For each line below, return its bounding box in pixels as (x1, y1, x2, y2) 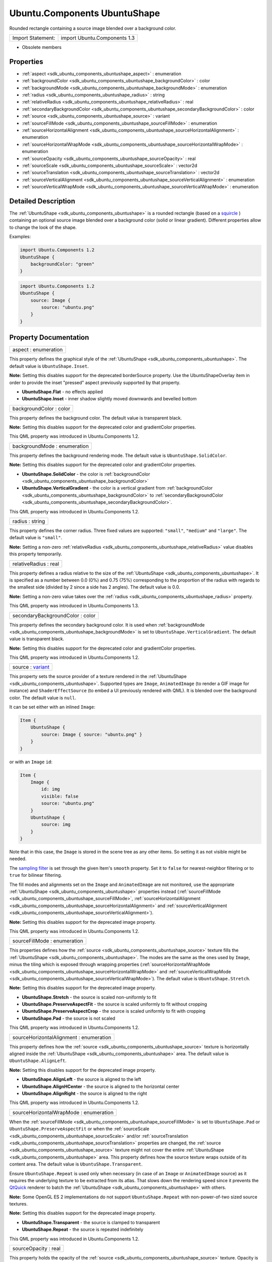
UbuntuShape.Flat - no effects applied (22, 389, 103, 395)
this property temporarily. (9, 551, 62, 557)
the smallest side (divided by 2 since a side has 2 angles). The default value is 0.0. (9, 584, 181, 590)
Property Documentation (9, 333, 89, 342)
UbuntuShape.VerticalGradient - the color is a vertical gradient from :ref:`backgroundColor (22, 485, 213, 491)
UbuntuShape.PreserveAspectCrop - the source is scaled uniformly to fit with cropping (22, 1008, 206, 1014)
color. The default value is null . (9, 695, 77, 701)
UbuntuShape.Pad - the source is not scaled (22, 1015, 115, 1021)
